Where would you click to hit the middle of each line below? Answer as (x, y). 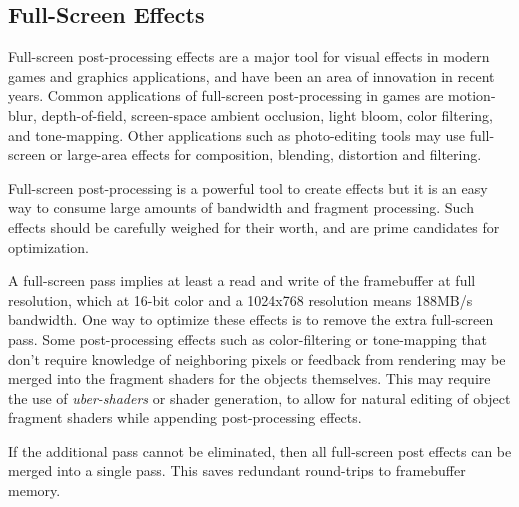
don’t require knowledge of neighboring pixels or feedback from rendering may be (257, 358)
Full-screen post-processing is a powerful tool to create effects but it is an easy (248, 187)
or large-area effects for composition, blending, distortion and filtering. (266, 154)
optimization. (48, 246)
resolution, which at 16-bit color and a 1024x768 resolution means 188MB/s (240, 299)
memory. (34, 490)
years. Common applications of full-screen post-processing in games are (226, 95)
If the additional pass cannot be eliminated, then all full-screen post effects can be (260, 450)
